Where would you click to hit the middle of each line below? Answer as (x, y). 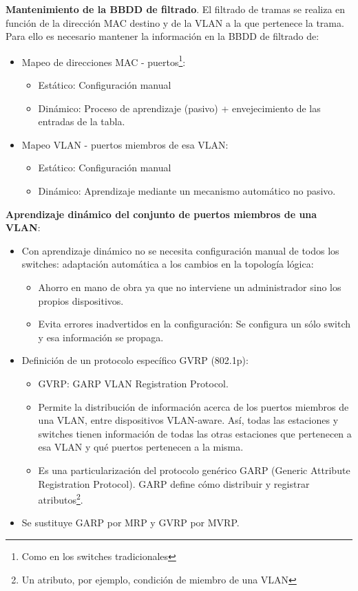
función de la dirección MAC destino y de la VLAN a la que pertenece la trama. (175, 22)
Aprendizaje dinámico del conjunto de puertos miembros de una (161, 214)
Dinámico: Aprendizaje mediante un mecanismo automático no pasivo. (187, 191)
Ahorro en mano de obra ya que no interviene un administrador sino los (190, 287)
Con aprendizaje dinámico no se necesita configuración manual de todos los (180, 250)
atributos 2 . (61, 498)
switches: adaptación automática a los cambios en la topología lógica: (168, 264)
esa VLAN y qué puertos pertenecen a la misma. (141, 447)
